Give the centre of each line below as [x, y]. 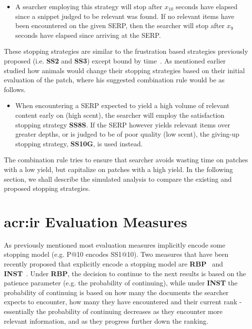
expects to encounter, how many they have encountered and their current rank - [123, 302]
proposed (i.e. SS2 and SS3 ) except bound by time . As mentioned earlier [115, 60]
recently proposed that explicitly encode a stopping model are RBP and [114, 264]
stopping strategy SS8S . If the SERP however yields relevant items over [123, 124]
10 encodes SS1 [99, 254]
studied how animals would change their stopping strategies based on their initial [125, 70]
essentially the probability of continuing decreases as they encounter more [113, 311]
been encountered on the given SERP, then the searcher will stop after [120, 25]
